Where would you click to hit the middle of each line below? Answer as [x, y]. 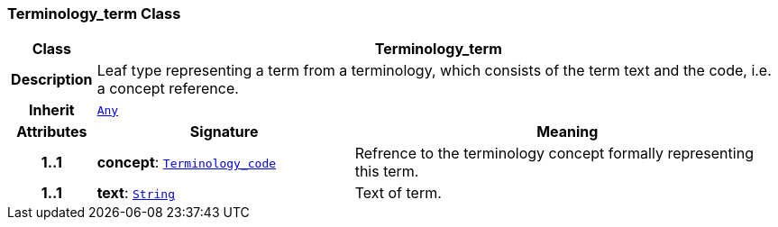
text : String [136, 193]
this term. [387, 172]
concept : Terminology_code [187, 163]
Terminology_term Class [94, 14]
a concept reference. [168, 89]
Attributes [52, 132]
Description [52, 80]
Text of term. [398, 193]
